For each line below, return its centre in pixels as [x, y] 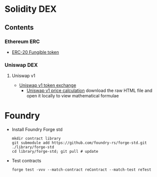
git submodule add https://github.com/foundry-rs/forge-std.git [79, 143]
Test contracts [26, 161]
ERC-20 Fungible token [35, 52]
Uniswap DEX [21, 65]
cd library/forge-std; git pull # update [55, 152]
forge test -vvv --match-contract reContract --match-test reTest [81, 170]
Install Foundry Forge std [37, 130]
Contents [19, 27]
